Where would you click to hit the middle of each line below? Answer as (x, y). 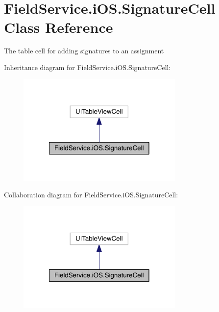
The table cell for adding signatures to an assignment (84, 51)
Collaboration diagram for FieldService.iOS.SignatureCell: (91, 194)
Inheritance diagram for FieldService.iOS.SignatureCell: (87, 67)
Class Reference (59, 27)
